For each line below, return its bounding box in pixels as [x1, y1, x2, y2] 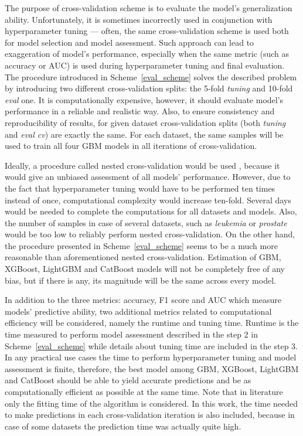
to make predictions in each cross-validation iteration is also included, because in [5, 408, 295, 421]
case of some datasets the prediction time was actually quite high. [5, 420, 241, 432]
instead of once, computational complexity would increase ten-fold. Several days [5, 193, 291, 206]
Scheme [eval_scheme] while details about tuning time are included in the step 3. [5, 339, 298, 352]
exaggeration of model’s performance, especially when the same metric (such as [5, 47, 290, 60]
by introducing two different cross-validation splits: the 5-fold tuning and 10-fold [5, 82, 293, 94]
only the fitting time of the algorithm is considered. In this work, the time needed [5, 397, 298, 409]
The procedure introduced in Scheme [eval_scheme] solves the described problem [5, 70, 297, 83]
